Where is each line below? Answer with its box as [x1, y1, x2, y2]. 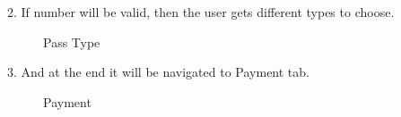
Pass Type [43, 32, 100, 51]
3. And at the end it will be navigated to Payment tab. [7, 63, 309, 81]
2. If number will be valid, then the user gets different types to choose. [7, 3, 395, 21]
